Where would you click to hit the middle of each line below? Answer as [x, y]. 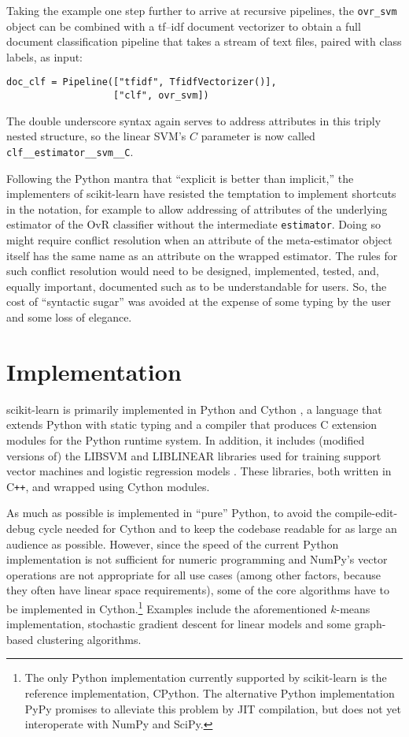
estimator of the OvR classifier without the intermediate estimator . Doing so [193, 224]
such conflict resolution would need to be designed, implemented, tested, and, [193, 271]
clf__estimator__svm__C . [70, 151]
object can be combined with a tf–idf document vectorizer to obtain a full [184, 26]
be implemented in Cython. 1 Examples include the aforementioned [167, 607]
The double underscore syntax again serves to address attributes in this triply [194, 120]
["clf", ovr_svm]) [161, 96]
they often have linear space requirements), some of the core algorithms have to [198, 590]
